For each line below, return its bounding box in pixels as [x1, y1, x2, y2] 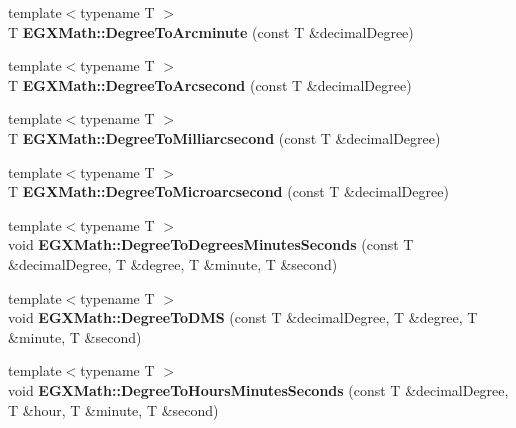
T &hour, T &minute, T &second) [8, 399, 219, 420]
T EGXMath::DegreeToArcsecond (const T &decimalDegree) [8, 74, 412, 95]
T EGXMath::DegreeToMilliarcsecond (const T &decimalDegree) [8, 127, 441, 148]
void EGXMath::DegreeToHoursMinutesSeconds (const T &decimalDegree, [8, 379, 509, 400]
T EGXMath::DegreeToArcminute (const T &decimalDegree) [8, 21, 414, 42]
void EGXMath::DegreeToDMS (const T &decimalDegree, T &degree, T [8, 307, 478, 328]
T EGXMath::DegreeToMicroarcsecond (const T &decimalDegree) [8, 181, 449, 202]
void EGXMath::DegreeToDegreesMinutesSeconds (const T [8, 234, 414, 255]
